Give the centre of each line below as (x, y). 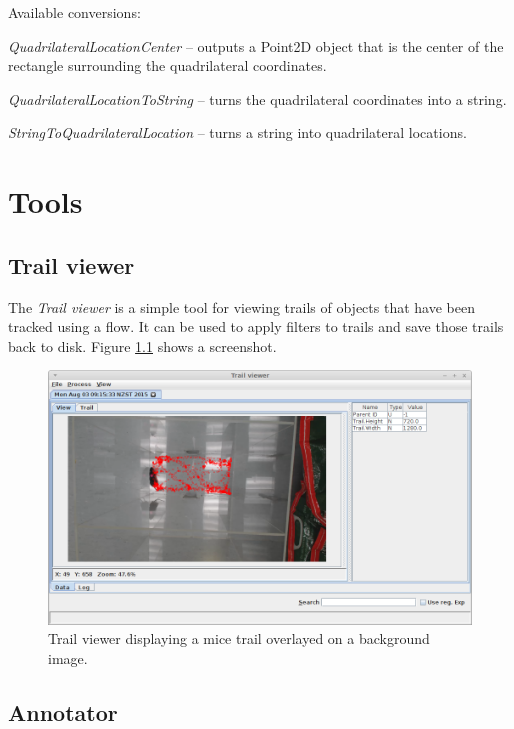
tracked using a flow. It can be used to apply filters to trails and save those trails (256, 326)
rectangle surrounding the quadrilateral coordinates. (167, 65)
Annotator (63, 711)
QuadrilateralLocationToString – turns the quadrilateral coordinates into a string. (257, 98)
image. (68, 657)
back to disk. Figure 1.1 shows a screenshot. (142, 345)
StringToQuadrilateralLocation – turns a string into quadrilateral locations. (237, 132)
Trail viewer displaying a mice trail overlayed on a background (239, 638)
